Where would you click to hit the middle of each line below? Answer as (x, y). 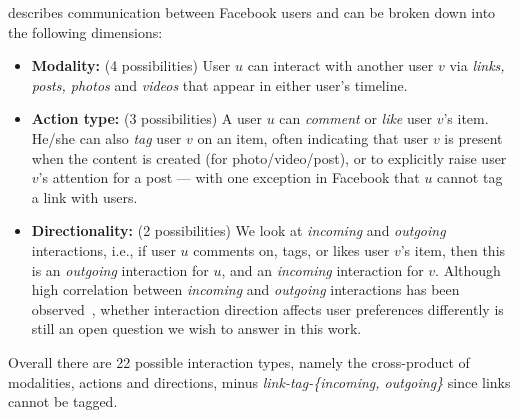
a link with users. (84, 196)
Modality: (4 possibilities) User (131, 65)
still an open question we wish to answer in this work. (196, 328)
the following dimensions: (85, 31)
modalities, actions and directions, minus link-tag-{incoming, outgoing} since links (259, 381)
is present (473, 137)
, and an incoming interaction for (322, 269)
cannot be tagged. (63, 401)
